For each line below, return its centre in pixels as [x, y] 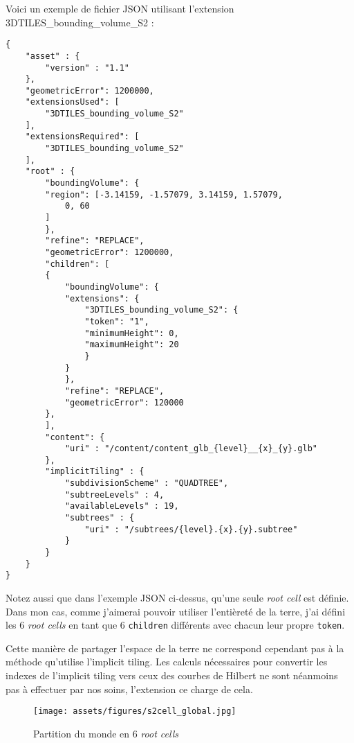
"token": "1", [117, 321]
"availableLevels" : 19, [122, 506]
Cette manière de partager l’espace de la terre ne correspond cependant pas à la [175, 648]
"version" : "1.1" [87, 68]
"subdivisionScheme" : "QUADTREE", [147, 483]
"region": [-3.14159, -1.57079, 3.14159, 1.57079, [164, 194]
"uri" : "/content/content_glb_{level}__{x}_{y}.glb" [191, 449]
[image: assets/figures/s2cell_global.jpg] [135, 711]
